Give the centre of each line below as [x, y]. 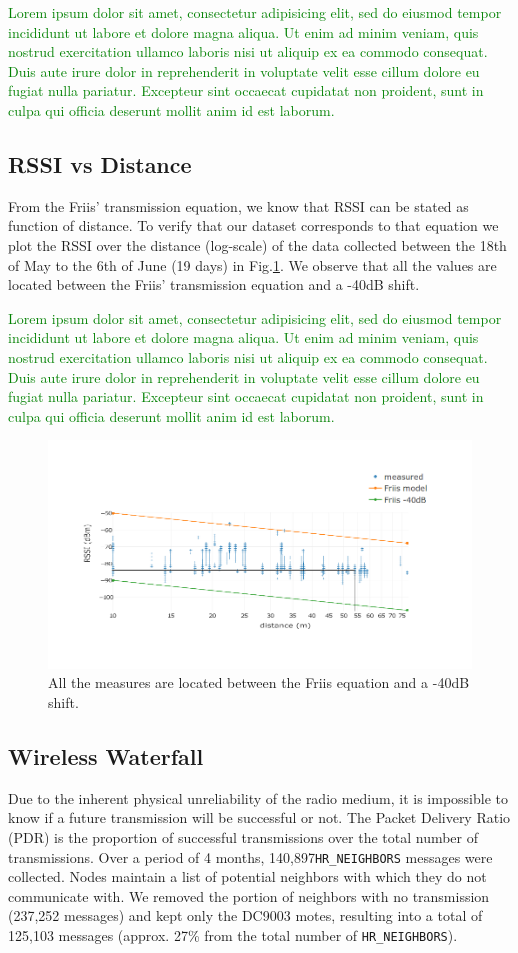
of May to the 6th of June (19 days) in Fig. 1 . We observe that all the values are [252, 264]
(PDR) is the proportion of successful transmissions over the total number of [243, 837]
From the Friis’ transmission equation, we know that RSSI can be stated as [238, 205]
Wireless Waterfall [106, 756]
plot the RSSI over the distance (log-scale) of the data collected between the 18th [257, 244]
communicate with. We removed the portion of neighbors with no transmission [249, 895]
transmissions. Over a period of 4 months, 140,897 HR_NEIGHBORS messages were [250, 856]
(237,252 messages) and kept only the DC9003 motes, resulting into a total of [245, 915]
